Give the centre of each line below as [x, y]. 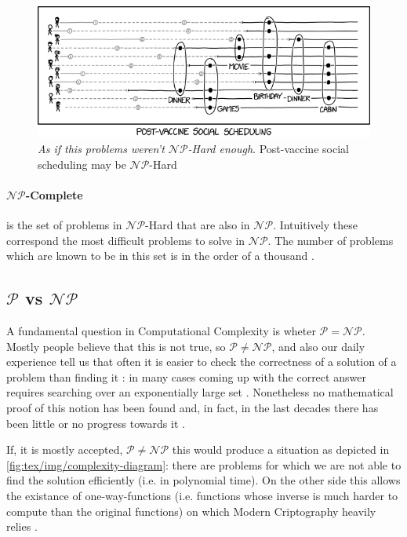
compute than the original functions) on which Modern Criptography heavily [191, 511]
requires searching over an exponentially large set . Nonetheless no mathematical [200, 392]
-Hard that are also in [198, 225]
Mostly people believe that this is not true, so [116, 346]
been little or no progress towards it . [96, 423]
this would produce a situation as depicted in [281, 449]
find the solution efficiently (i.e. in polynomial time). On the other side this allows [203, 480]
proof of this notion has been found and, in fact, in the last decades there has [193, 407]
